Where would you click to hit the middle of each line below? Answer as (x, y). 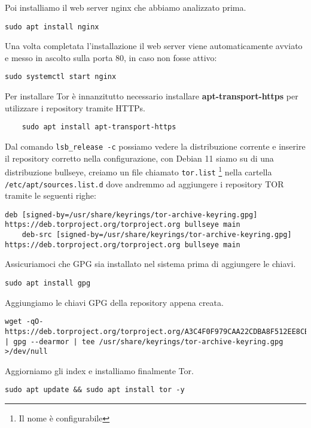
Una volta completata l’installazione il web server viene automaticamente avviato (154, 46)
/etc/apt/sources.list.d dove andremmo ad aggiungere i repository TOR (144, 183)
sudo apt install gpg (48, 283)
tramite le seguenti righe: (51, 195)
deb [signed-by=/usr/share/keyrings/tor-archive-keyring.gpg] (131, 215)
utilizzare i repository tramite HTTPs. (75, 107)
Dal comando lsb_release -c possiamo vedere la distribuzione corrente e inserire (155, 146)
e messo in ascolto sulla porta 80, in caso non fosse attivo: (111, 57)
